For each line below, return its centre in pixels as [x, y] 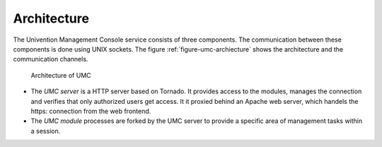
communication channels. [51, 59]
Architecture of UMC [61, 75]
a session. [46, 131]
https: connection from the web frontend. [91, 111]
